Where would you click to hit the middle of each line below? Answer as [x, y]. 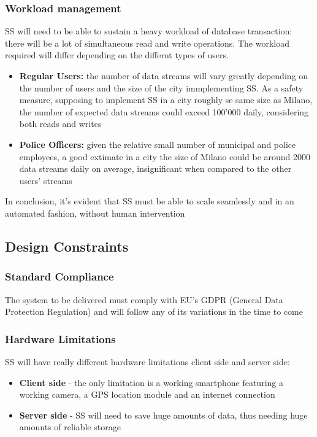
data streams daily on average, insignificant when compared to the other [155, 168]
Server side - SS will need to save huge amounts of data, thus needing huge [163, 415]
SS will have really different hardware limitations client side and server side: [147, 361]
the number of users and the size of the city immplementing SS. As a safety [161, 87]
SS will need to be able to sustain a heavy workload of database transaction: [149, 31]
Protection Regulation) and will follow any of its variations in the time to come [154, 311]
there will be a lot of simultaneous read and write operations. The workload [147, 43]
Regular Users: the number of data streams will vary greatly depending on [163, 75]
